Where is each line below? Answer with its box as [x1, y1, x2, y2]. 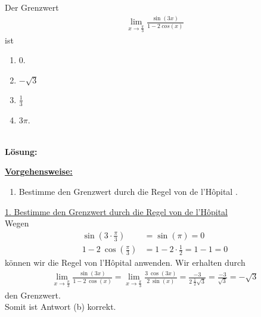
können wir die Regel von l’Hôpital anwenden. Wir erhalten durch [5, 256, 246, 269]
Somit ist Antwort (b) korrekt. [5, 300, 116, 313]
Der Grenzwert [5, 1, 59, 14]
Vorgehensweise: [5, 165, 73, 178]
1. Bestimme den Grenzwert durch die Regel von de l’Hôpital [5, 205, 228, 217]
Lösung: [5, 145, 38, 157]
